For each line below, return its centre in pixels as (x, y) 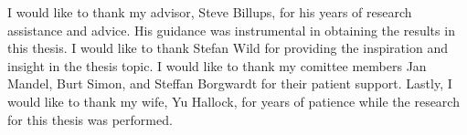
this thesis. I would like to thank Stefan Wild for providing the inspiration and (228, 48)
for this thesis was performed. (90, 119)
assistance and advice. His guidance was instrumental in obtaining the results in (231, 30)
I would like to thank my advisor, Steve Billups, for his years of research (210, 12)
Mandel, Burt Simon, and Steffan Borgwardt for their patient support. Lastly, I (230, 83)
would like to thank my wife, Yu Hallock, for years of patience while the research (233, 101)
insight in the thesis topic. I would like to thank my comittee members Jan (217, 65)
